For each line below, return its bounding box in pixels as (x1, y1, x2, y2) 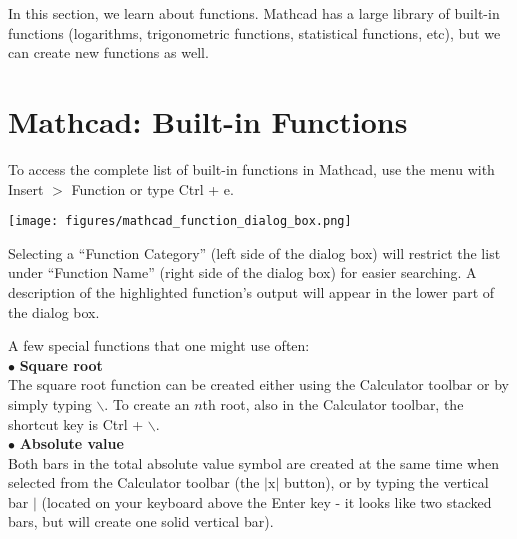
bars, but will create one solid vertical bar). (8, 511, 274, 532)
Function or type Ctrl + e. (71, 178, 234, 199)
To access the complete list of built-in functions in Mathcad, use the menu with (8, 158, 495, 179)
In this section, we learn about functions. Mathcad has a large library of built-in (8, 3, 500, 23)
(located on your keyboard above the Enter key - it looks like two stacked (41, 491, 492, 512)
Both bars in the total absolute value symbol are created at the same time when (8, 452, 499, 473)
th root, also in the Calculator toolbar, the (202, 393, 464, 414)
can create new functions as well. (8, 42, 209, 63)
